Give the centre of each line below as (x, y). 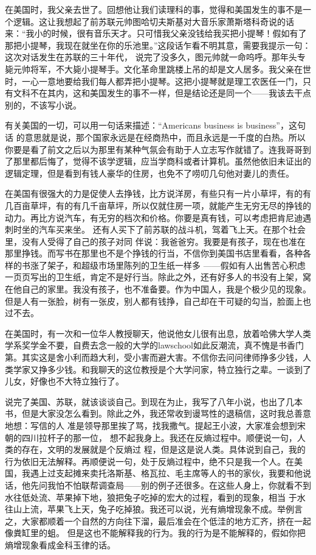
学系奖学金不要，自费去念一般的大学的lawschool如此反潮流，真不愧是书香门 (155, 345)
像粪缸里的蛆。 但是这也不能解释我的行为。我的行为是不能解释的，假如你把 (155, 533)
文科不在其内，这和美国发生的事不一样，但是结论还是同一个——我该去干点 (162, 93)
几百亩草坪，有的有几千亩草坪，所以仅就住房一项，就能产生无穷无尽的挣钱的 (158, 205)
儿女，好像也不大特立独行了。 (64, 381)
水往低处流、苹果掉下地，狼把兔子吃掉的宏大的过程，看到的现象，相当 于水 (155, 497)
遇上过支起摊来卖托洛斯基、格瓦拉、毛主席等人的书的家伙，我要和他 (166, 473)
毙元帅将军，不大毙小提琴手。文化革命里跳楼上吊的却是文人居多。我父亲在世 (158, 69)
